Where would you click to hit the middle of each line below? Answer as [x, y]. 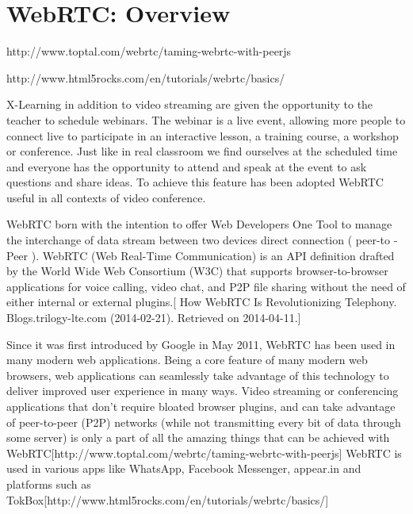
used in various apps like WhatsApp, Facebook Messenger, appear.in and [184, 468]
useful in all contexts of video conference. [106, 197]
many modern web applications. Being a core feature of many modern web [187, 360]
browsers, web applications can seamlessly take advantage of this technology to [198, 375]
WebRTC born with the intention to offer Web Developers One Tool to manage [199, 224]
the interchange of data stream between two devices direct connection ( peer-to [199, 240]
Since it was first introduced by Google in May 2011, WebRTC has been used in [201, 344]
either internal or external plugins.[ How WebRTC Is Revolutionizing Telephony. [202, 302]
